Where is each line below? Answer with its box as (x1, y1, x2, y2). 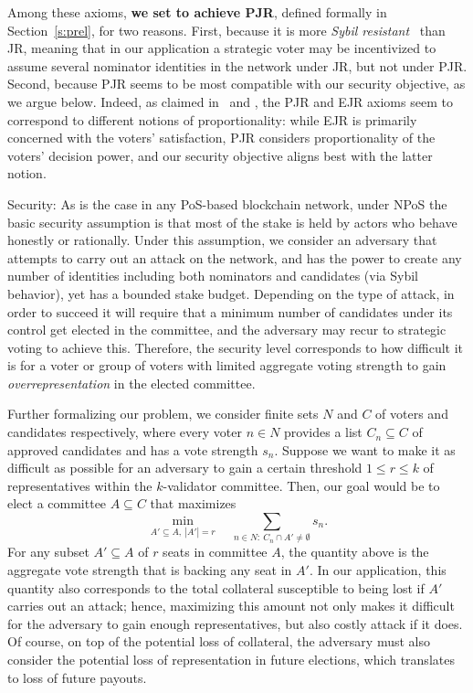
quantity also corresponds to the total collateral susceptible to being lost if (7, 578, 425, 597)
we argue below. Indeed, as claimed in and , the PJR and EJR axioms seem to (7, 91, 453, 111)
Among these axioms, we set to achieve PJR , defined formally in (7, 3, 387, 21)
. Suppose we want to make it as (274, 440, 456, 459)
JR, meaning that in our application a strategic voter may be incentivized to (7, 38, 436, 58)
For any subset (7, 542, 89, 561)
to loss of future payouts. (7, 667, 147, 687)
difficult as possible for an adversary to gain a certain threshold (7, 458, 363, 477)
